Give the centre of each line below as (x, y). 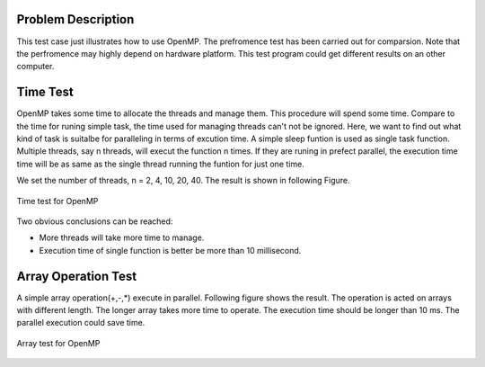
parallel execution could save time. (81, 323)
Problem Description (75, 19)
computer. (35, 67)
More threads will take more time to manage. (122, 237)
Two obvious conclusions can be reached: (95, 221)
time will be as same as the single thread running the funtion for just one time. (160, 164)
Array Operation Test (77, 276)
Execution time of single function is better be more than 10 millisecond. (170, 250)
